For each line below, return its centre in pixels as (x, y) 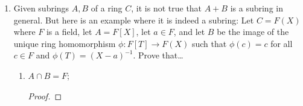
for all (282, 43)
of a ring (107, 8)
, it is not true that (167, 8)
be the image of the (253, 32)
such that (209, 43)
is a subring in (257, 8)
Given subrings (41, 8)
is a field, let (69, 32)
